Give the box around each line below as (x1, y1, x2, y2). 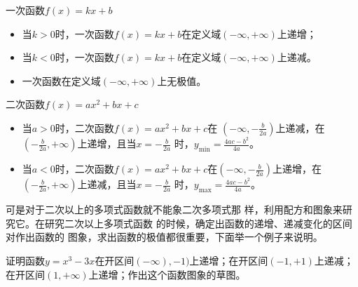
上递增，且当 (77, 136, 137, 151)
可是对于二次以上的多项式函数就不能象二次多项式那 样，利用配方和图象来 (6, 202, 343, 217)
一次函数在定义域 (22, 73, 101, 88)
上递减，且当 (77, 177, 137, 192)
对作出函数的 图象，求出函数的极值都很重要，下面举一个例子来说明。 (6, 229, 323, 244)
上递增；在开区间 (189, 253, 268, 267)
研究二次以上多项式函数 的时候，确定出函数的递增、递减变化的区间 (44, 215, 352, 230)
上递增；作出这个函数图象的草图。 (88, 267, 246, 281)
